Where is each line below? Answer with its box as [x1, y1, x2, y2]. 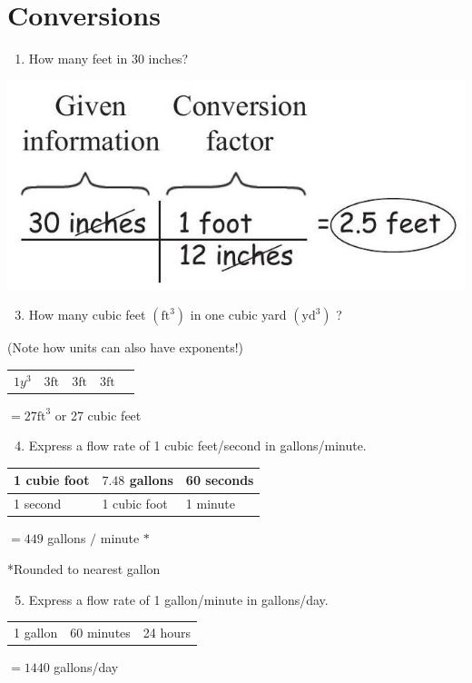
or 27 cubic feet [54, 405, 142, 424]
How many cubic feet [28, 305, 146, 324]
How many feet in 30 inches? [28, 49, 189, 68]
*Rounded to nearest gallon [7, 559, 161, 578]
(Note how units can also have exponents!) [7, 338, 243, 357]
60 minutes [70, 622, 131, 641]
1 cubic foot [102, 494, 168, 513]
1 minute [185, 494, 235, 513]
